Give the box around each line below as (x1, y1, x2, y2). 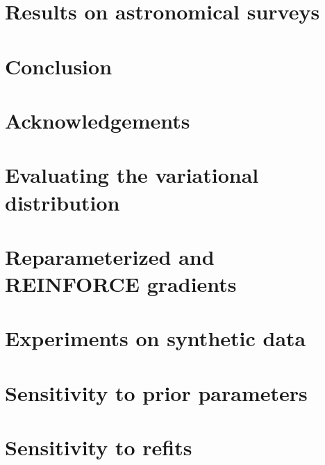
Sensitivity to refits (5, 433, 192, 462)
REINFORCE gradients (5, 270, 237, 298)
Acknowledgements (5, 106, 190, 134)
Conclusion (5, 51, 112, 80)
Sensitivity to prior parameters (5, 378, 308, 407)
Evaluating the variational (5, 161, 259, 189)
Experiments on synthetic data (5, 324, 306, 352)
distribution (5, 188, 120, 216)
